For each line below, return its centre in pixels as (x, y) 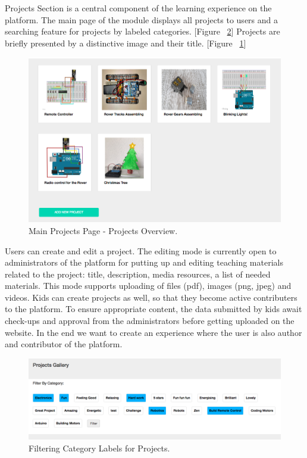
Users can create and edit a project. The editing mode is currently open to (141, 250)
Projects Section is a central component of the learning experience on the (138, 8)
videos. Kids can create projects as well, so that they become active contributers (151, 297)
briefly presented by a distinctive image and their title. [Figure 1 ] (126, 43)
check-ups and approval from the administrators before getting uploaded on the (150, 321)
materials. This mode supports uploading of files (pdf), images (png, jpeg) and (148, 286)
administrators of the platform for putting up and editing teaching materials (144, 262)
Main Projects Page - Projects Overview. (103, 230)
